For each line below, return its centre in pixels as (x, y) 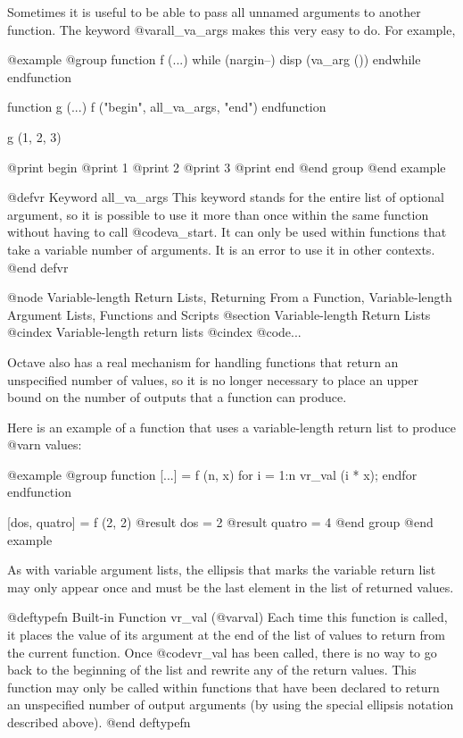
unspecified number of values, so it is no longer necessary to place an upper (213, 379)
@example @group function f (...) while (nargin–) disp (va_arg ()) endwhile (214, 59)
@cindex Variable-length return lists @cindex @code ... (154, 332)
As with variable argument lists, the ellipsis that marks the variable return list (222, 570)
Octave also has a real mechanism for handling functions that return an (203, 361)
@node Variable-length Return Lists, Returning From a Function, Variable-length (230, 297)
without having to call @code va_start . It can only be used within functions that (227, 232)
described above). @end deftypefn (99, 722)
